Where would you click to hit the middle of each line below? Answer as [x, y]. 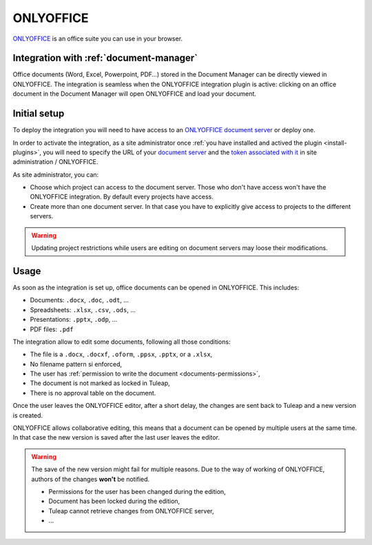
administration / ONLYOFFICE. [55, 162]
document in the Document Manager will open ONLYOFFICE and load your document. [134, 94]
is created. [28, 415]
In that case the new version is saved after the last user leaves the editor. [116, 438]
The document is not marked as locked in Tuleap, [100, 383]
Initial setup [39, 114]
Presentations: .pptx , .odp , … [74, 320]
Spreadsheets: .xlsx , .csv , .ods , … [83, 309]
